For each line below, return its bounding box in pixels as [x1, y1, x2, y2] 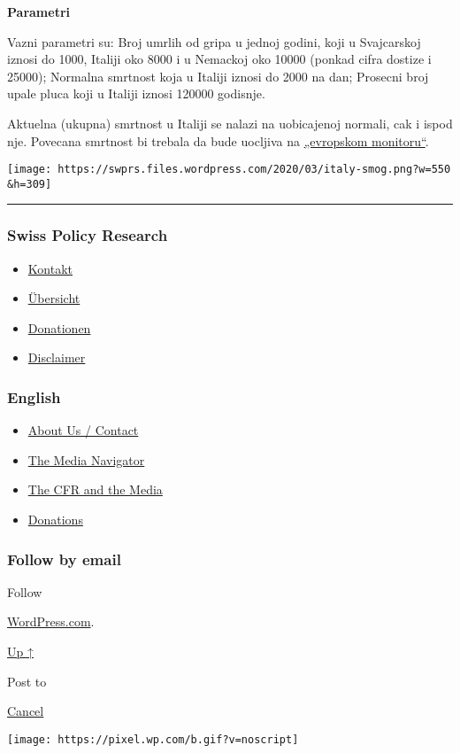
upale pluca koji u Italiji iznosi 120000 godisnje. [7, 84, 265, 103]
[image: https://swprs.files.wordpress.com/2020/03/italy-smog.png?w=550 [7, 163, 451, 176]
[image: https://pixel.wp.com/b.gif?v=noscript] [7, 733, 299, 746]
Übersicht [27, 289, 80, 307]
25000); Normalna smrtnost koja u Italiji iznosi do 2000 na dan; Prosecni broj [7, 66, 429, 85]
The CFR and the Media [27, 480, 163, 499]
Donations [27, 510, 83, 529]
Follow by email [7, 547, 121, 570]
